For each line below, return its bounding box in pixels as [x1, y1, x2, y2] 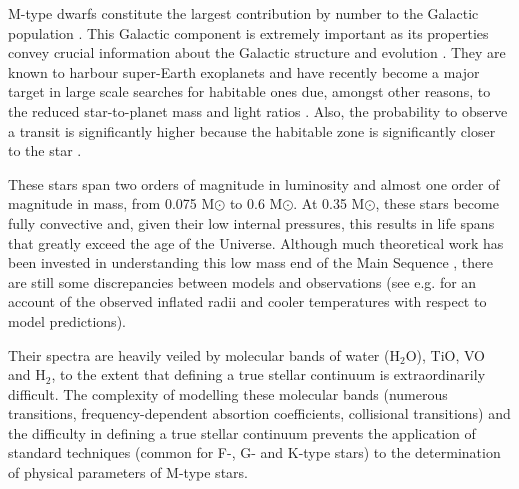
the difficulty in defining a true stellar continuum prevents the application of [8, 422, 476, 443]
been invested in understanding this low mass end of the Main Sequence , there [8, 252, 494, 273]
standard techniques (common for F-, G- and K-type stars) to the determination [8, 442, 501, 463]
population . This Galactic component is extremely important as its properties [8, 22, 489, 43]
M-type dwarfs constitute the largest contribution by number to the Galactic [8, 3, 479, 23]
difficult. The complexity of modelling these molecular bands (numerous [8, 383, 448, 404]
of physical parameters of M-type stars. [8, 462, 248, 483]
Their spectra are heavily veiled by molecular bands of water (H [8, 344, 400, 365]
